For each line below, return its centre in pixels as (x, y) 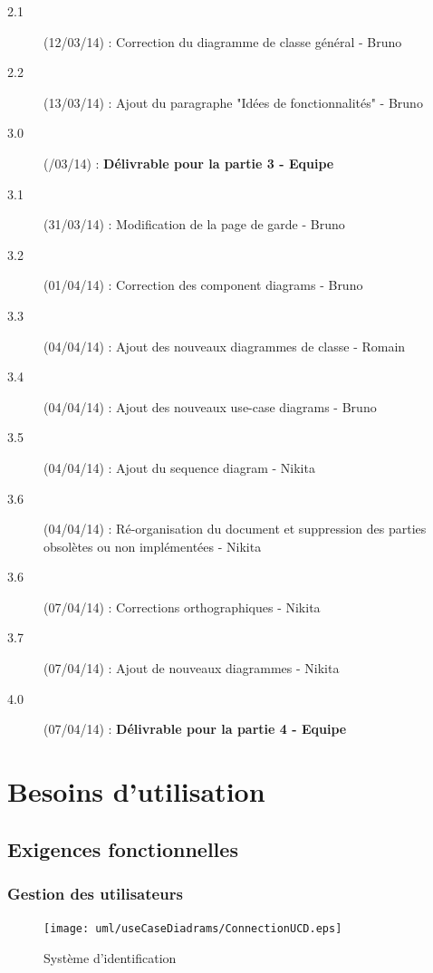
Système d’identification (110, 957)
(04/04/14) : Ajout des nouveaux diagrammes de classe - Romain (225, 346)
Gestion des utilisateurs (95, 893)
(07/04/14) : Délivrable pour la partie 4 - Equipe (195, 729)
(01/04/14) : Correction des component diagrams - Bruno (203, 285)
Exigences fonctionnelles (123, 848)
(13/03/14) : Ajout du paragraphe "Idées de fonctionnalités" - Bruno (233, 102)
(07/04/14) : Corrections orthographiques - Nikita (182, 607)
